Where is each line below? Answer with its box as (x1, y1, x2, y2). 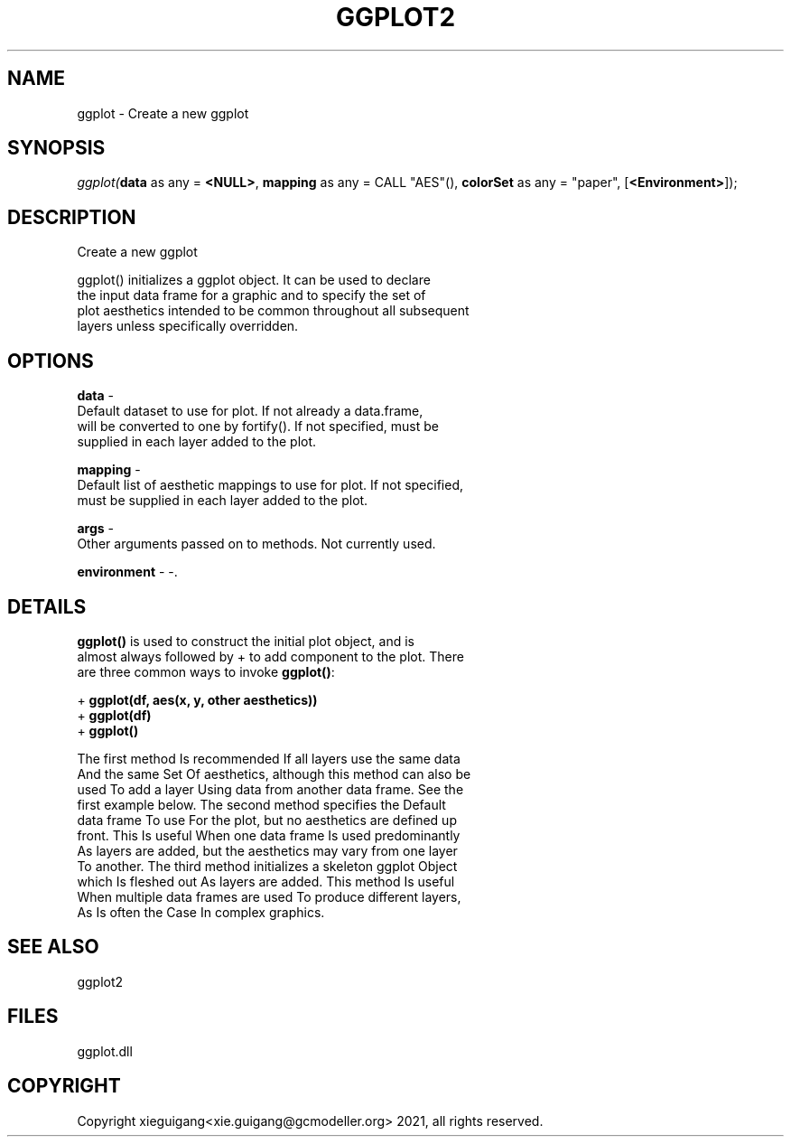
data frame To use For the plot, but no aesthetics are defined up (77, 811, 457, 828)
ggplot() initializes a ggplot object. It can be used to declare (77, 272, 431, 288)
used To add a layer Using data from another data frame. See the (77, 781, 464, 797)
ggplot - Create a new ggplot (77, 105, 249, 121)
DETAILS (7, 595, 87, 618)
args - (77, 520, 114, 537)
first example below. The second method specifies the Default (77, 796, 446, 812)
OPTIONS (7, 349, 94, 372)
